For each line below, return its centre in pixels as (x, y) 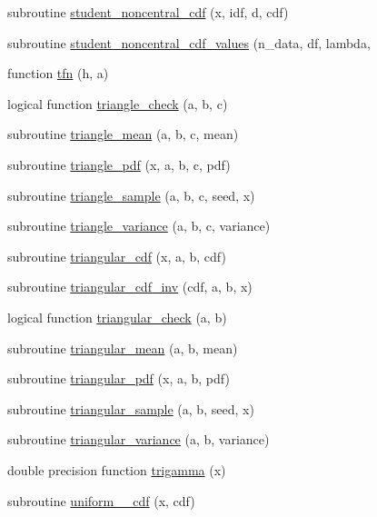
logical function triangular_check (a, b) (117, 317)
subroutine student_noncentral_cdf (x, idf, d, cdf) (148, 12)
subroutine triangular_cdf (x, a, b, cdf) (117, 256)
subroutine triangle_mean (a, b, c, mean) (123, 134)
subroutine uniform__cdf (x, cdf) (101, 500)
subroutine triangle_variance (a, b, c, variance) (139, 226)
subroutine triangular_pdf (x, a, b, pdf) (119, 378)
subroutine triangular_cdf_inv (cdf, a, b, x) (130, 287)
